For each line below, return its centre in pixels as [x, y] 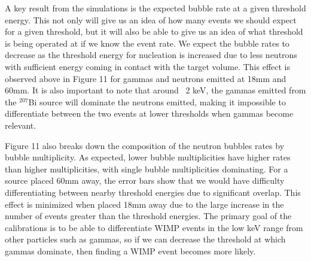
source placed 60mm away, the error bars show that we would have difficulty [145, 180]
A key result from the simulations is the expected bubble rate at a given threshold [155, 8]
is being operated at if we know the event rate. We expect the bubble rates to [147, 43]
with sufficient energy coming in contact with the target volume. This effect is [148, 66]
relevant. [21, 125]
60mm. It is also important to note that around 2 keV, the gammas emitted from [155, 90]
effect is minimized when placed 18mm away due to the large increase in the [144, 204]
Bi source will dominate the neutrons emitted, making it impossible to [157, 101]
